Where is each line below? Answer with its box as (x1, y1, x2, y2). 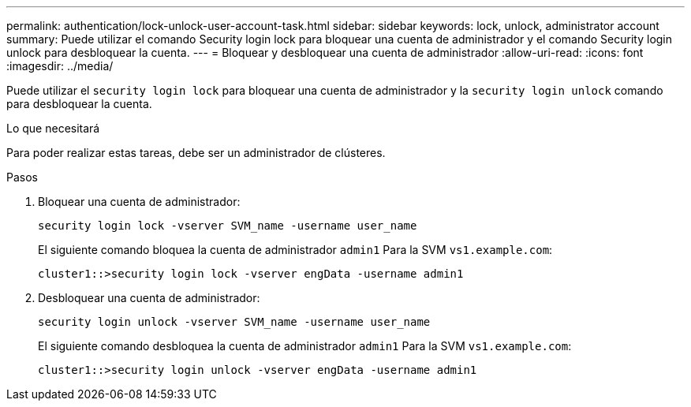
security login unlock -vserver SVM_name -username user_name (38, 316, 431, 328)
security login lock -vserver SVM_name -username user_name (38, 219, 417, 232)
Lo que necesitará (6, 121, 100, 135)
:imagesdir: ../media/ (6, 59, 114, 73)
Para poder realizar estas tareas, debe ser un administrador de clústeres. (6, 146, 386, 159)
